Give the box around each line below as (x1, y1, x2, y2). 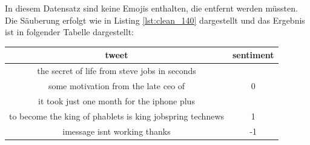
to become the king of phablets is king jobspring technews (9, 109, 225, 122)
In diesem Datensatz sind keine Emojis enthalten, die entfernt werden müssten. (5, 2, 298, 14)
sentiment (232, 49, 274, 61)
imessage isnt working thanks (62, 124, 171, 137)
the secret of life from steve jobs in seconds (37, 64, 196, 77)
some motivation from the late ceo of (48, 79, 185, 92)
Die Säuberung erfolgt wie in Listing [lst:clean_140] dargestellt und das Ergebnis (5, 13, 305, 26)
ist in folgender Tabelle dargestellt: (5, 25, 134, 38)
